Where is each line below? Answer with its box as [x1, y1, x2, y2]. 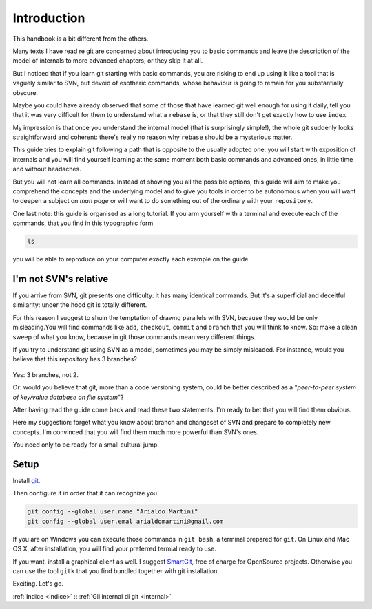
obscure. [12, 88, 38, 96]
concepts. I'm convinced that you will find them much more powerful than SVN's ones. [12, 427, 259, 436]
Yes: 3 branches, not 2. [12, 370, 79, 378]
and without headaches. [12, 165, 82, 173]
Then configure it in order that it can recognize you [12, 489, 158, 498]
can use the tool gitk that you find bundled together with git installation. [12, 566, 220, 575]
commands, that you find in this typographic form [12, 219, 154, 227]
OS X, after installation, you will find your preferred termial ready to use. [12, 544, 217, 553]
